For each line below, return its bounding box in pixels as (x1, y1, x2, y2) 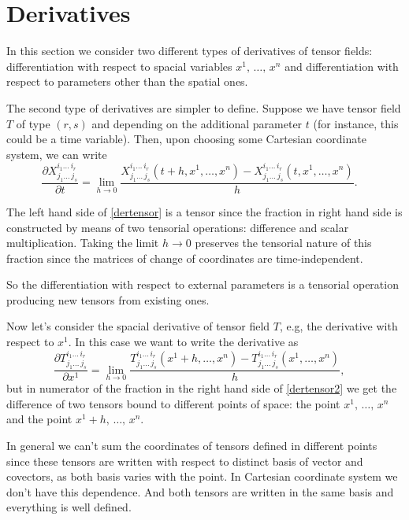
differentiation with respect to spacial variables (6, 57, 232, 74)
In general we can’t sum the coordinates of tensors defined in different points (6, 437, 377, 454)
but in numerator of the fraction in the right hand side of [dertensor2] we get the (6, 380, 397, 396)
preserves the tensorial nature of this (195, 234, 372, 251)
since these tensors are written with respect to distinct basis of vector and (6, 452, 363, 469)
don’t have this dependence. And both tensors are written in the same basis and (6, 483, 394, 500)
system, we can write (6, 146, 107, 162)
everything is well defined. (6, 499, 132, 515)
